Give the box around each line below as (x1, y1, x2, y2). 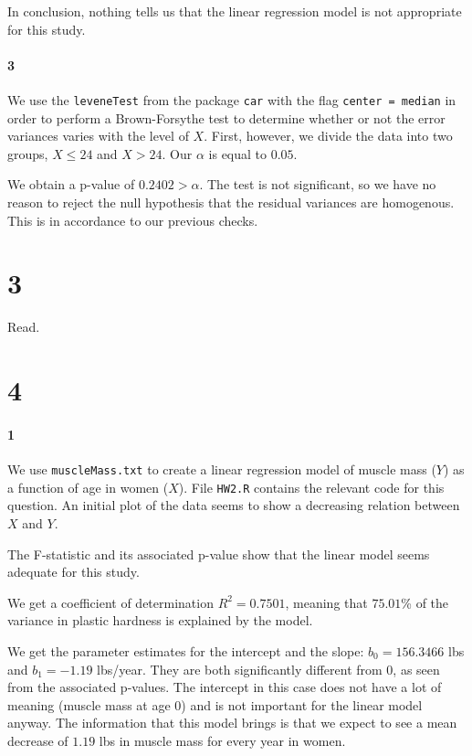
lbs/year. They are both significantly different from (97, 659, 383, 678)
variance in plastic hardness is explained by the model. (7, 611, 313, 630)
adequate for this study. (7, 562, 140, 581)
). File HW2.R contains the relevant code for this (178, 477, 445, 496)
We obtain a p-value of (7, 175, 135, 194)
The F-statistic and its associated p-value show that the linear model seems (7, 544, 430, 563)
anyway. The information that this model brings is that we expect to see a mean (7, 713, 457, 732)
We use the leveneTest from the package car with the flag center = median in (7, 90, 456, 109)
